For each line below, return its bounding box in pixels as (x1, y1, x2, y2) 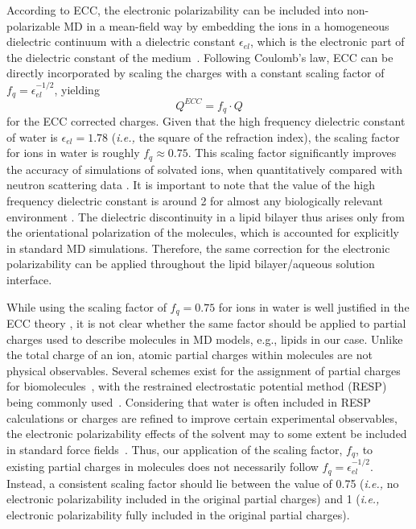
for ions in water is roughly (6, 144, 140, 161)
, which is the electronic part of (250, 33, 405, 50)
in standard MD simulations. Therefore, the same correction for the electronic (6, 239, 390, 256)
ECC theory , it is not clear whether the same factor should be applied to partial (6, 315, 406, 332)
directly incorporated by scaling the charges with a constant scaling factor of (6, 64, 385, 81)
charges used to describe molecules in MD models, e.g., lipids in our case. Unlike (6, 330, 403, 347)
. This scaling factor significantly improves (187, 144, 397, 161)
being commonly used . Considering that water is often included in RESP (6, 394, 371, 410)
